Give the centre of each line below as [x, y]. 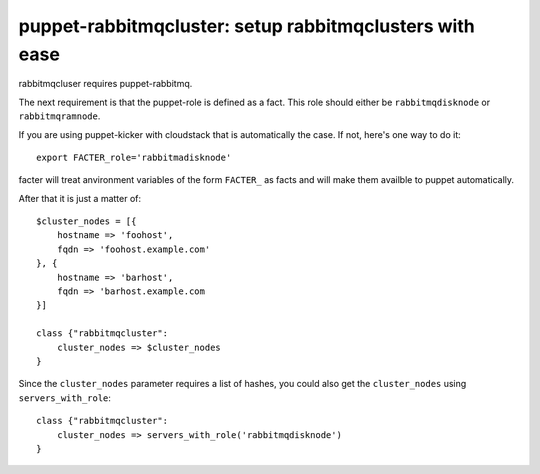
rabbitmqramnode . [59, 116]
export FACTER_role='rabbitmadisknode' [134, 157]
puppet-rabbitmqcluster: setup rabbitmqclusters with [246, 26]
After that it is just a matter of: [80, 198]
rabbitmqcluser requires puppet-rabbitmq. [105, 84]
